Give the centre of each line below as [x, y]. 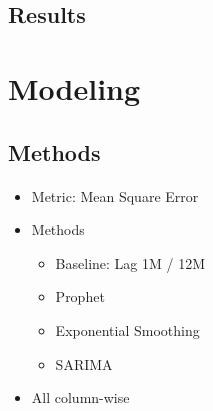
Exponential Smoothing [127, 329]
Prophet [80, 296]
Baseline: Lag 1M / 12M [130, 262]
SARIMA [84, 363]
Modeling [74, 87]
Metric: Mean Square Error [115, 195]
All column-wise [80, 397]
